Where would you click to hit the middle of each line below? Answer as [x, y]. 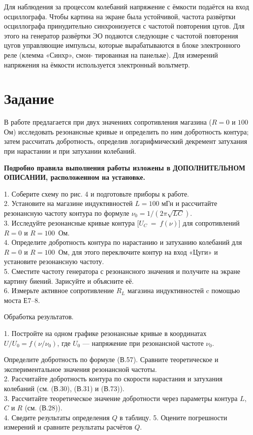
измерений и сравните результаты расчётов [68, 427]
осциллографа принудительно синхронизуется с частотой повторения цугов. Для [124, 26]
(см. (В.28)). [44, 408]
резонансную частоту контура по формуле [67, 213]
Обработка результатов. [39, 317]
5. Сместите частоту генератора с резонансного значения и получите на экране [122, 271]
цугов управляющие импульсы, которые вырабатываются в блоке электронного [122, 45]
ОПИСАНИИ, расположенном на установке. [75, 177]
